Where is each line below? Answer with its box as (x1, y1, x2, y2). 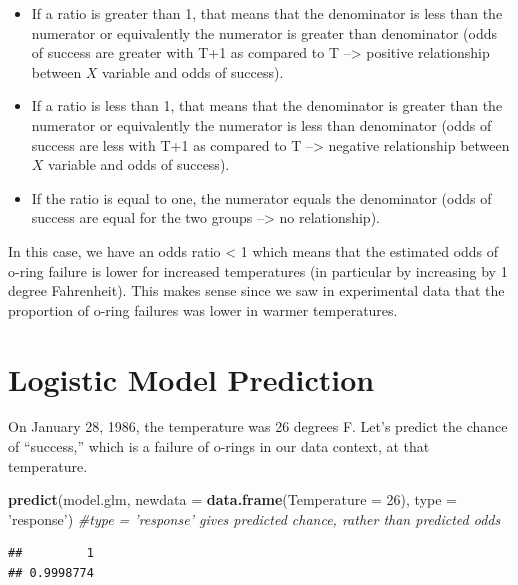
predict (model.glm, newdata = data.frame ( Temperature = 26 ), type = (8, 489, 458, 510)
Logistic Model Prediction (8, 358, 375, 399)
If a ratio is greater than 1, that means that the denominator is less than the (31, 3, 503, 23)
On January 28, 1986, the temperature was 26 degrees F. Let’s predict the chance (8, 416, 508, 437)
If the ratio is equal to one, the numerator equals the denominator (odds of (31, 187, 492, 208)
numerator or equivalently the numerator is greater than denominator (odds (31, 22, 498, 43)
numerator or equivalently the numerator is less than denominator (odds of (31, 114, 492, 135)
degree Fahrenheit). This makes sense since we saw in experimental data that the (8, 280, 505, 301)
